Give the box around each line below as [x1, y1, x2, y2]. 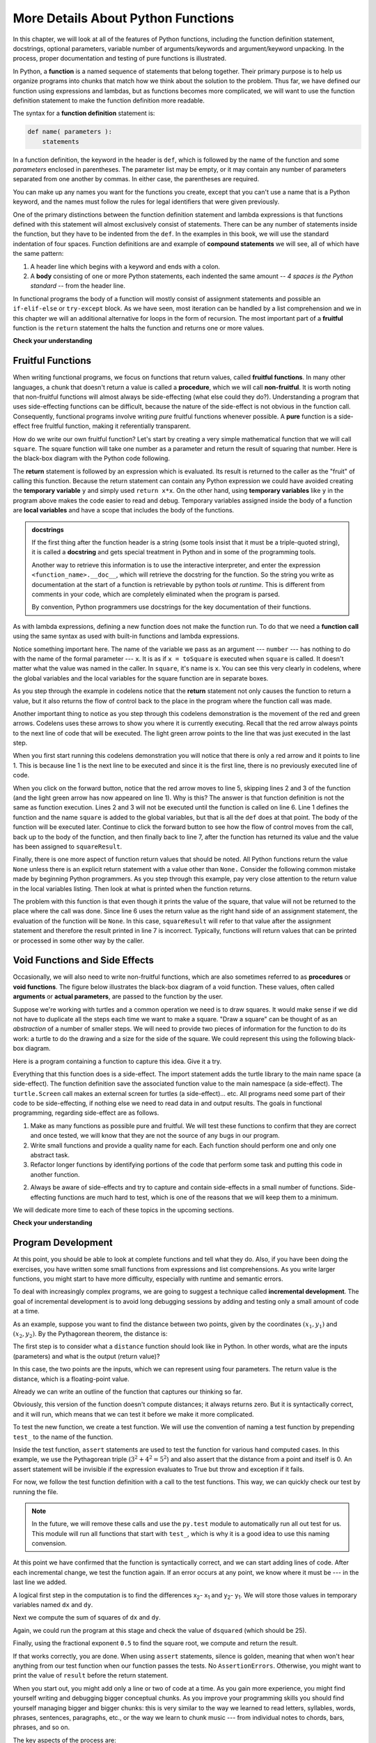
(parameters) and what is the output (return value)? [13, 1352, 160, 1360]
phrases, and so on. [13, 1723, 70, 1732]
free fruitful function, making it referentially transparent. [31, 422, 191, 430]
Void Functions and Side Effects [13, 954, 155, 966]
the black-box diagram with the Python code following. [13, 454, 171, 463]
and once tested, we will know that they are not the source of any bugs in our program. [30, 1132, 280, 1140]
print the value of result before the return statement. [13, 1671, 169, 1680]
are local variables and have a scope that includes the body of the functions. [13, 506, 235, 515]
